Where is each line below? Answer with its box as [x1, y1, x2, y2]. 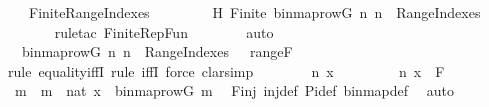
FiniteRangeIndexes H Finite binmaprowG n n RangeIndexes [28, 2, 481, 22]
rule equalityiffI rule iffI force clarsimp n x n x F [8, 60, 445, 81]
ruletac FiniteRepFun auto [54, 21, 274, 42]
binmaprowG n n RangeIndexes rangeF [21, 41, 293, 62]
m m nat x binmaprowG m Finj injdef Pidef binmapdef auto [14, 80, 454, 101]
